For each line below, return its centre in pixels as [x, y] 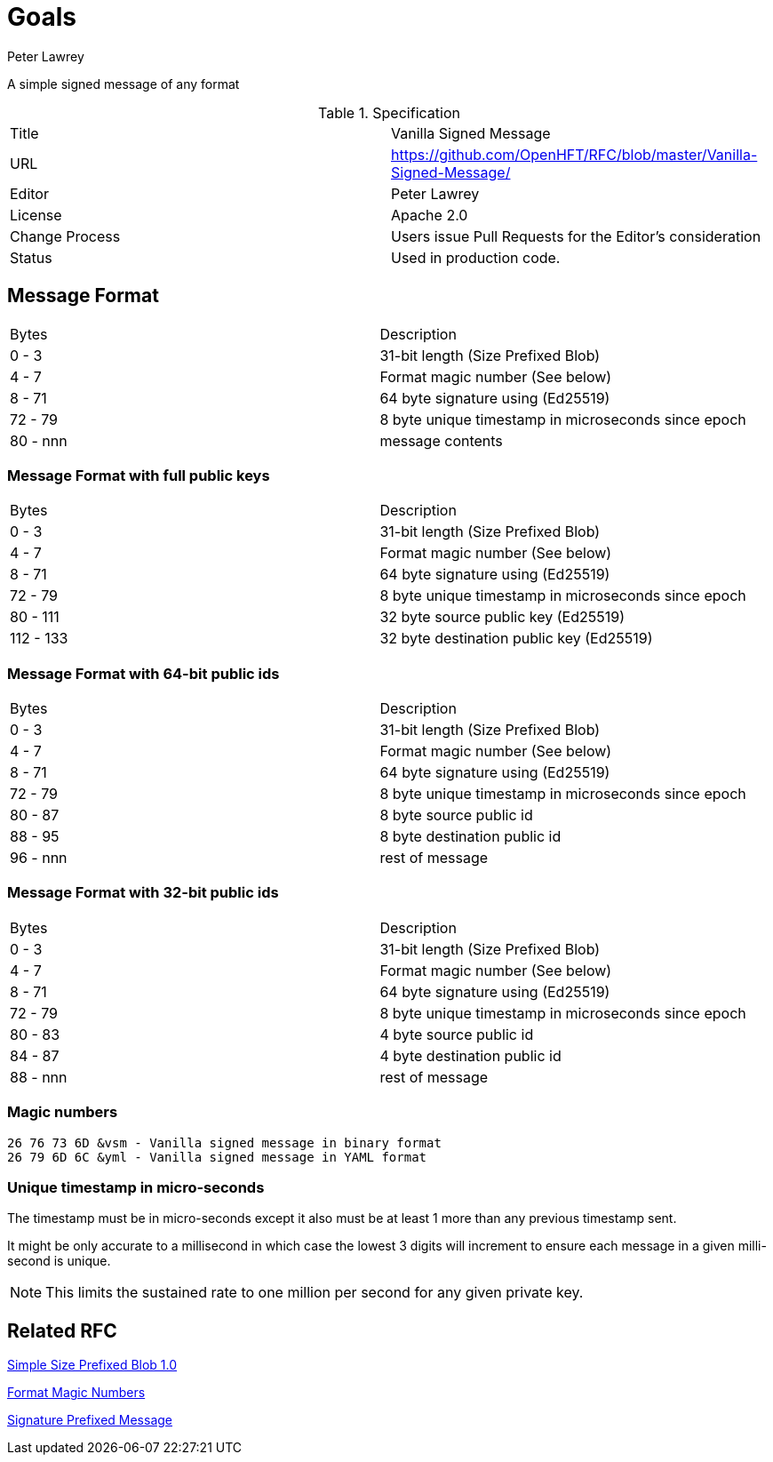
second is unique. [59, 1261]
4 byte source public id [457, 1034]
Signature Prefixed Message [90, 1420]
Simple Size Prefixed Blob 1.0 [92, 1365]
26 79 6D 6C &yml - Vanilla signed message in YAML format [217, 1157]
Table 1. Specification [389, 112]
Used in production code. [476, 257]
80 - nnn [39, 440]
